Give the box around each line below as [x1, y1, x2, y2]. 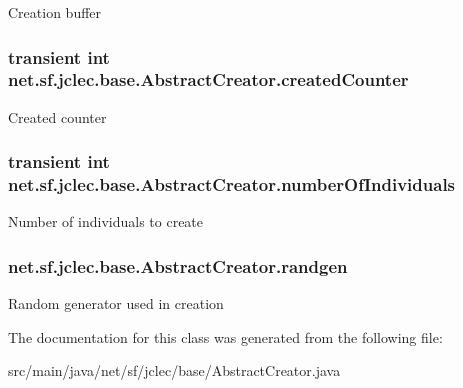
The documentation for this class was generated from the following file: [8, 326, 443, 347]
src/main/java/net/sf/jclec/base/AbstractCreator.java [8, 360, 341, 381]
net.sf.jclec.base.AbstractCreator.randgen [8, 253, 348, 278]
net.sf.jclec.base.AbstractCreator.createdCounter [8, 67, 409, 92]
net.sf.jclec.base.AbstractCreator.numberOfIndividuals [8, 172, 456, 197]
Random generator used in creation [8, 293, 224, 314]
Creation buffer [8, 2, 102, 22]
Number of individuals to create [8, 211, 204, 232]
